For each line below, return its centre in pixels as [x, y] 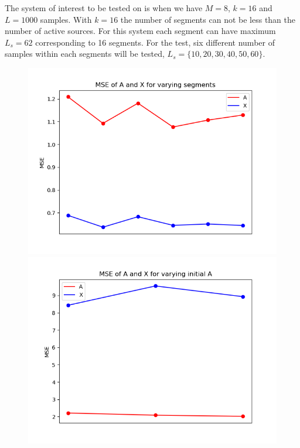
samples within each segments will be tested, [85, 54]
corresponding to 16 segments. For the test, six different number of [155, 42]
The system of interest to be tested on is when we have [104, 8]
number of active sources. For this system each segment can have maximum [140, 31]
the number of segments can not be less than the [208, 19]
